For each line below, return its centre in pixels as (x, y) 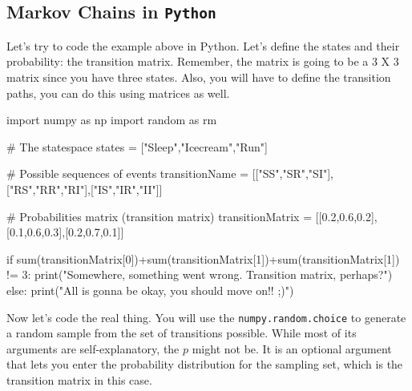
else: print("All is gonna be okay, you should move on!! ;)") (150, 290)
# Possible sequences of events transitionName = (128, 173)
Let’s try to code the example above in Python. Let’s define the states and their (203, 45)
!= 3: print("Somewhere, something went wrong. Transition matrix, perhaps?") (200, 274)
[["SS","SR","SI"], (293, 173)
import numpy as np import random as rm (112, 120)
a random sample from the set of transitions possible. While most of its (182, 333)
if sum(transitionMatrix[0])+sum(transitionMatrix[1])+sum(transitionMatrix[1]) (203, 258)
